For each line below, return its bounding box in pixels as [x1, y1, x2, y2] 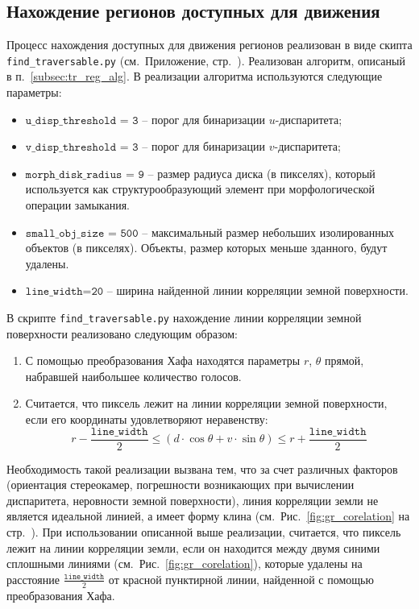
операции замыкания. [25, 197, 130, 213]
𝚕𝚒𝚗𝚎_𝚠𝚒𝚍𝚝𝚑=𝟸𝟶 [25, 286, 104, 298]
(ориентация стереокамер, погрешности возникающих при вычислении [6, 476, 355, 493]
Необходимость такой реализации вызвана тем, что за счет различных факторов [6, 460, 398, 477]
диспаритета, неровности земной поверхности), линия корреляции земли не [6, 491, 379, 508]
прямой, [325, 352, 364, 369]
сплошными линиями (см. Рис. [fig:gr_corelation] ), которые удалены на [6, 555, 363, 572]
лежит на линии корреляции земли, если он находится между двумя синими [6, 539, 380, 556]
